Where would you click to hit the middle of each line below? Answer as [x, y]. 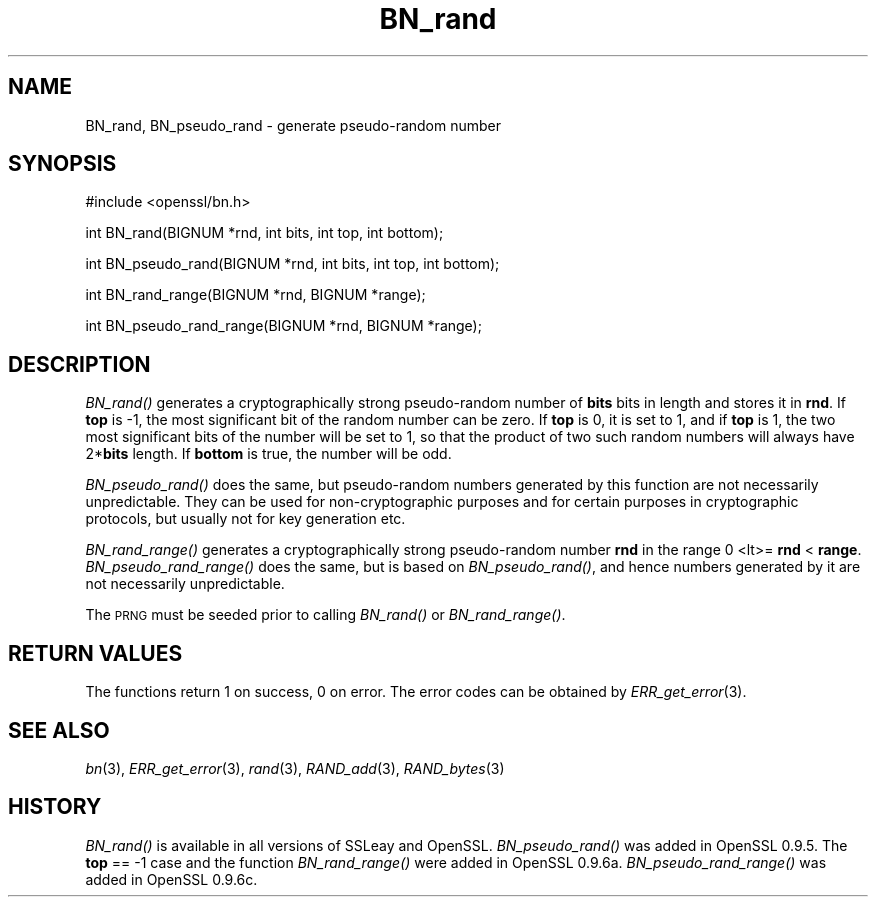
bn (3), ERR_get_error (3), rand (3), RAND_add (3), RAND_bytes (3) [295, 768]
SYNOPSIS [62, 164]
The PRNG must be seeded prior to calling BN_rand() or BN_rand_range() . [325, 615]
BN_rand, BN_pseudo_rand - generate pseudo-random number [293, 125]
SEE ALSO [59, 730]
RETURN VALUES [95, 653]
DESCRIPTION [79, 364]
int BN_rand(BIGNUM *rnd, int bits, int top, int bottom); [264, 233]
